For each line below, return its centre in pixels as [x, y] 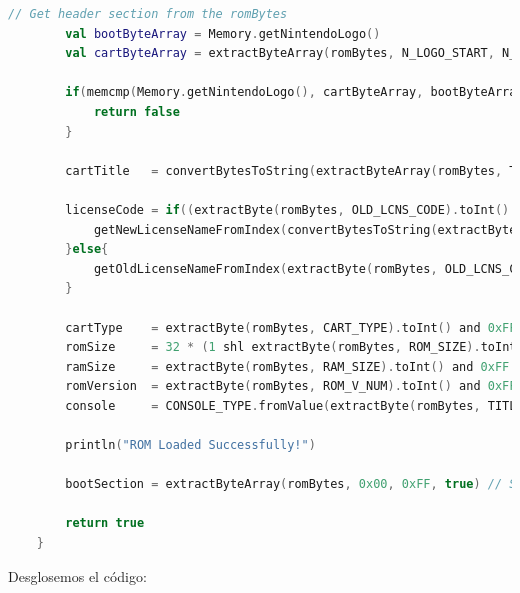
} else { [87, 249]
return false [136, 111]
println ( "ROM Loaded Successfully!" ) [190, 445]
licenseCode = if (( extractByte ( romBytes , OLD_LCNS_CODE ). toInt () [287, 209]
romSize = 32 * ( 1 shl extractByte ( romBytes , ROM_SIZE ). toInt [291, 347]
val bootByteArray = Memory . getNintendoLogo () [223, 33]
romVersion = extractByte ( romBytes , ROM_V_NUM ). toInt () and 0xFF [291, 386]
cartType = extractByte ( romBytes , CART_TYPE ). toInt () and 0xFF [291, 327]
